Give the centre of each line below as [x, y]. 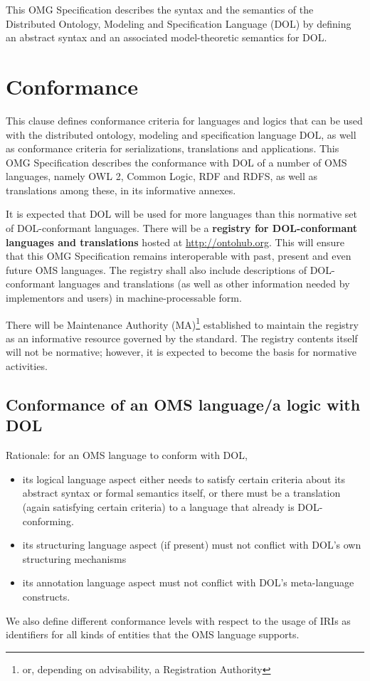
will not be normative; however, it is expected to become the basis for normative [181, 352]
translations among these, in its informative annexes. [121, 190]
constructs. [46, 596]
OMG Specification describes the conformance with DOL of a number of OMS [176, 162]
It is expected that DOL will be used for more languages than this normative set [181, 214]
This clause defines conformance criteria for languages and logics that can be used [184, 120]
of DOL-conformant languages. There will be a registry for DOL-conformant [182, 228]
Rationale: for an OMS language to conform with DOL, [127, 455]
